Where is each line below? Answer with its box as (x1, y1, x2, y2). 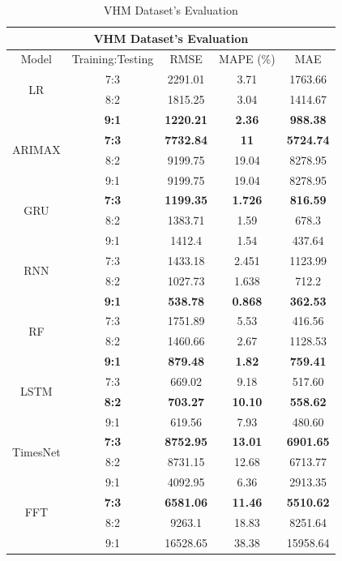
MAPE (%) (219, 50, 276, 67)
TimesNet (12, 443, 61, 460)
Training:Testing (71, 50, 154, 67)
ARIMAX (12, 141, 61, 158)
